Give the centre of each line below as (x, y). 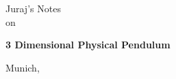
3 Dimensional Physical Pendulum (88, 45)
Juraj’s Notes (33, 8)
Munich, (23, 67)
